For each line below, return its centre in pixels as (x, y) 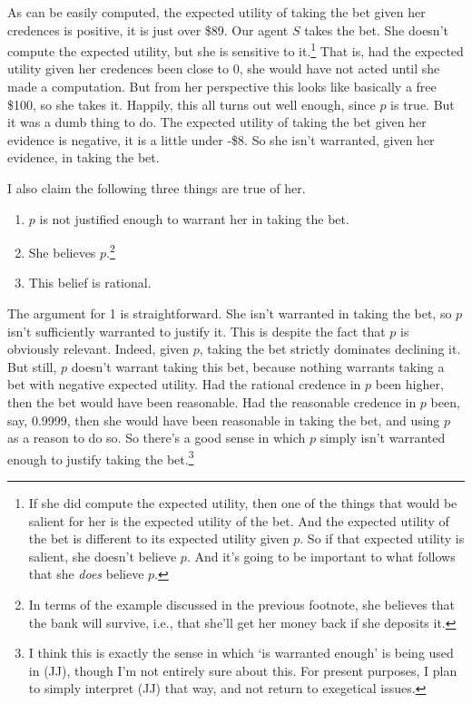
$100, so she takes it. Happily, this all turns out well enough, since (192, 104)
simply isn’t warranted (383, 438)
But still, (32, 366)
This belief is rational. (90, 283)
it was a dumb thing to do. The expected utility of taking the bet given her (217, 122)
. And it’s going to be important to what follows (321, 556)
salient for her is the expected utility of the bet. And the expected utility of (239, 520)
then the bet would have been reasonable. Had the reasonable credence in (212, 402)
